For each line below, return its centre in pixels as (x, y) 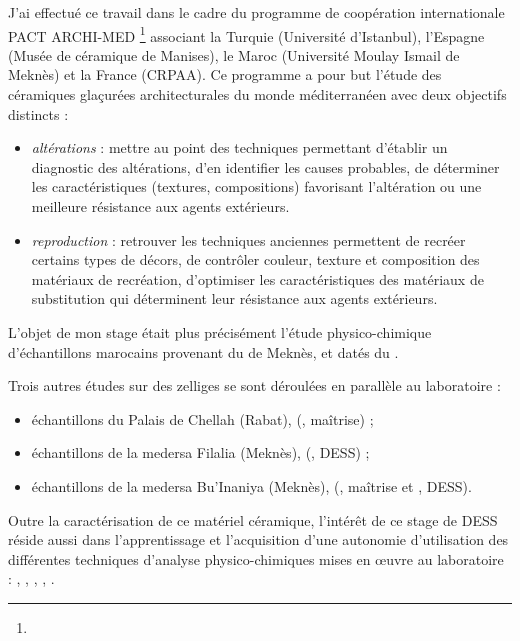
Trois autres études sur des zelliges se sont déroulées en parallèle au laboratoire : (254, 385)
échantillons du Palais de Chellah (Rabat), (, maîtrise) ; (202, 418)
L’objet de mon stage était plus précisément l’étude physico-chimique (220, 331)
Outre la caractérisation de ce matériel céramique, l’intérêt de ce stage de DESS (253, 519)
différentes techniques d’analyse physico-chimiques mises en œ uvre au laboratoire (256, 558)
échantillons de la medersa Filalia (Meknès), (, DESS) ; (200, 452)
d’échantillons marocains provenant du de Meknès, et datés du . (203, 351)
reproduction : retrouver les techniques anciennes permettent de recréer (248, 239)
